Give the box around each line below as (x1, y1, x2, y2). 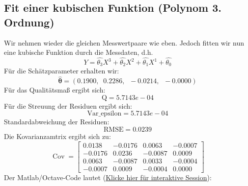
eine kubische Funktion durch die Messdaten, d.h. (4, 47, 153, 57)
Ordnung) (4, 14, 55, 29)
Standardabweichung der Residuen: (4, 116, 110, 127)
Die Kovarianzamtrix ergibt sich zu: (4, 131, 111, 141)
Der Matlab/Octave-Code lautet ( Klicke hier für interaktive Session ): (4, 172, 212, 182)
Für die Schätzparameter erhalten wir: (4, 66, 119, 76)
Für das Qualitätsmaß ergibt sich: (4, 85, 106, 95)
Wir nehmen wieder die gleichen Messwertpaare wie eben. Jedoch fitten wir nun (4, 37, 244, 47)
